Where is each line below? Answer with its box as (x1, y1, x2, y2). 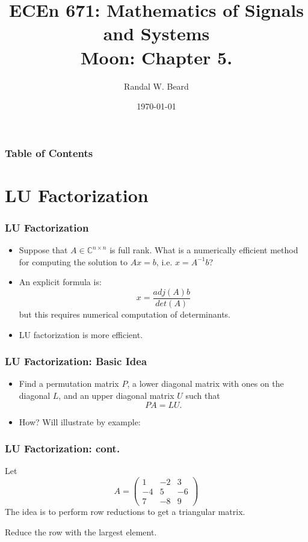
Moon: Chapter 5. (80, 45, 233, 69)
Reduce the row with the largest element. (5, 525, 157, 538)
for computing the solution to (19, 255, 128, 268)
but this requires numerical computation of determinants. (19, 308, 230, 321)
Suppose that (19, 244, 68, 256)
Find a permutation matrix (19, 377, 119, 390)
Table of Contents (5, 145, 93, 160)
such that (185, 389, 220, 402)
